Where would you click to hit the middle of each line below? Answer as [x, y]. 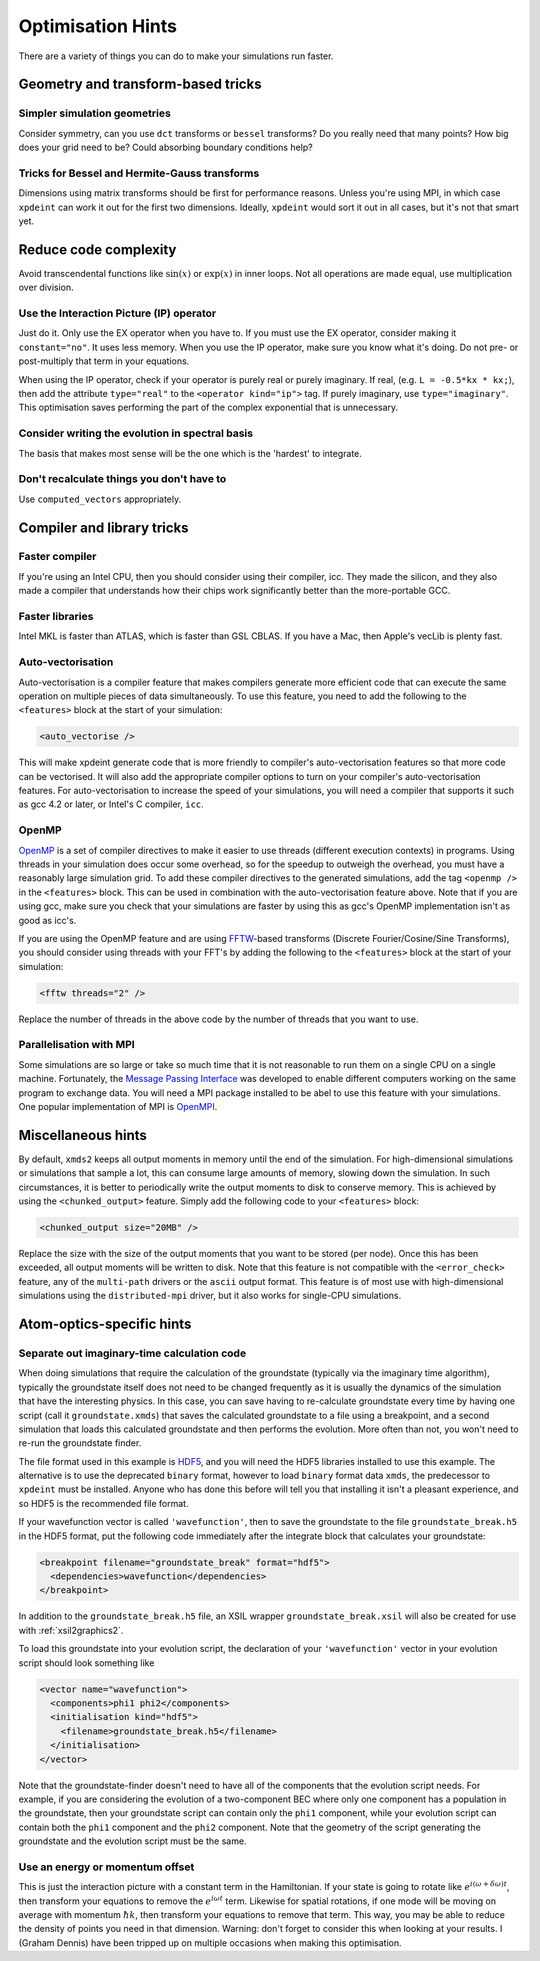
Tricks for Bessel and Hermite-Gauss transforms [139, 173]
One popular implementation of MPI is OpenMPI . [118, 1106]
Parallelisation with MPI [76, 1045]
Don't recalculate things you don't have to [122, 479]
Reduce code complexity [97, 249]
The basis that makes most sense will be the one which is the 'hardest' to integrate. [190, 453]
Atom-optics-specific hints [105, 1324]
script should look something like [86, 1662]
